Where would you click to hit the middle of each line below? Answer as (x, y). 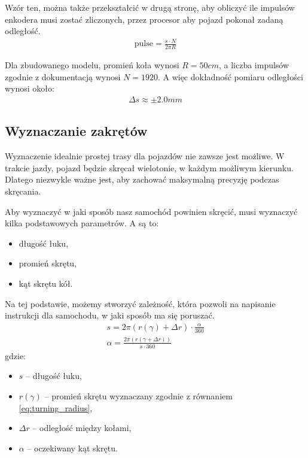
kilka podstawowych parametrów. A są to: (82, 223)
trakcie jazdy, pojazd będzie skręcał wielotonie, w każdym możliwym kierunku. (149, 167)
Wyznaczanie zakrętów (76, 131)
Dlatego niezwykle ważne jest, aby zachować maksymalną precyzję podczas (142, 179)
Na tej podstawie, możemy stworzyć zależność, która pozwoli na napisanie (140, 303)
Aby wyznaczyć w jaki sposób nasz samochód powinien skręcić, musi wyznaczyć (151, 211)
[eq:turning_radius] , (56, 407)
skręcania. (23, 191)
